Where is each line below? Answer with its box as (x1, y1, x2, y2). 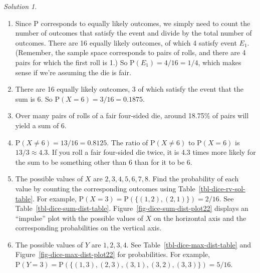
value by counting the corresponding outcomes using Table (15, 183, 195, 193)
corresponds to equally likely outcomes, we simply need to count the (41, 18, 250, 28)
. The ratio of (107, 137, 148, 147)
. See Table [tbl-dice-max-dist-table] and (126, 239, 251, 249)
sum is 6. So (15, 93, 53, 104)
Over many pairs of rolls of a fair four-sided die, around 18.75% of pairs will (15, 110, 249, 121)
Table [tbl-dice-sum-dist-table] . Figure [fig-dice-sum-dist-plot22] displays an (15, 203, 248, 213)
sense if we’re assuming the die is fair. (15, 67, 131, 77)
